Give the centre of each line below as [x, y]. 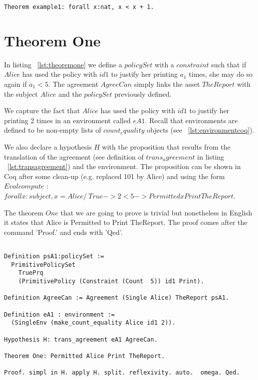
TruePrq [31, 273]
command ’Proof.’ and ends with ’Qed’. [63, 232]
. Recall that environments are [191, 120]
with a [164, 64]
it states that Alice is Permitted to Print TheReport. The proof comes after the [126, 222]
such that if [229, 64]
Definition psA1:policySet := [54, 256]
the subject [21, 94]
